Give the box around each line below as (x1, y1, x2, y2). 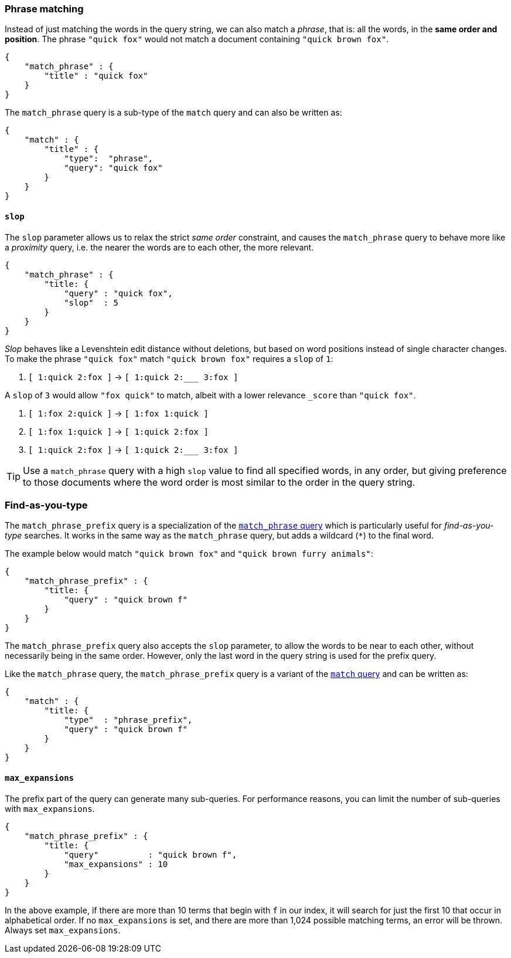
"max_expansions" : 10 (64, 859, 168, 869)
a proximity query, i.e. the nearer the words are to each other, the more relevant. (5, 242, 314, 252)
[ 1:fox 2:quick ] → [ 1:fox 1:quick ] (28, 408, 209, 418)
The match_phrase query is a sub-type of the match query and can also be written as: (5, 107, 342, 118)
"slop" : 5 (64, 297, 118, 307)
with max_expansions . (5, 803, 95, 814)
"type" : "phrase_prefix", (64, 715, 193, 725)
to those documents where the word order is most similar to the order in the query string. (23, 476, 415, 488)
